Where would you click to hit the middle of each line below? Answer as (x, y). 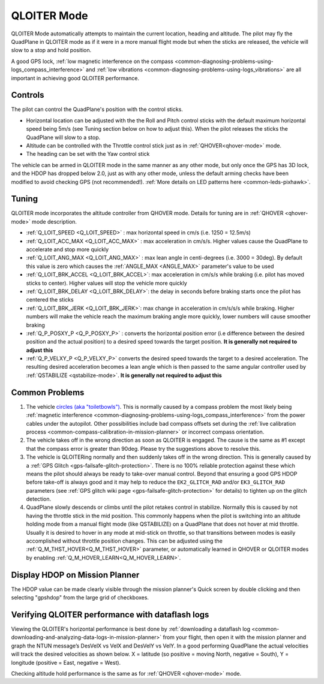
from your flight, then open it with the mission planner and (235, 637)
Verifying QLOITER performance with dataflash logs (110, 614)
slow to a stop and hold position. (51, 50)
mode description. (55, 221)
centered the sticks (50, 300)
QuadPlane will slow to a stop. (63, 137)
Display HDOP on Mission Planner (75, 575)
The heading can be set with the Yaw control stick (88, 154)
